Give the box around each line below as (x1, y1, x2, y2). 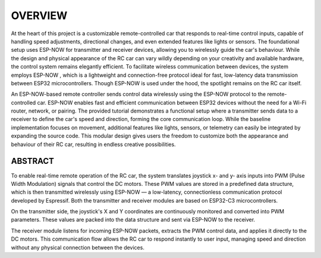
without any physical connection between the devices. (11, 244, 145, 251)
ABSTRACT (11, 156, 55, 166)
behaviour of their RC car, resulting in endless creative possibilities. (11, 141, 176, 148)
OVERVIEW (11, 9, 68, 22)
